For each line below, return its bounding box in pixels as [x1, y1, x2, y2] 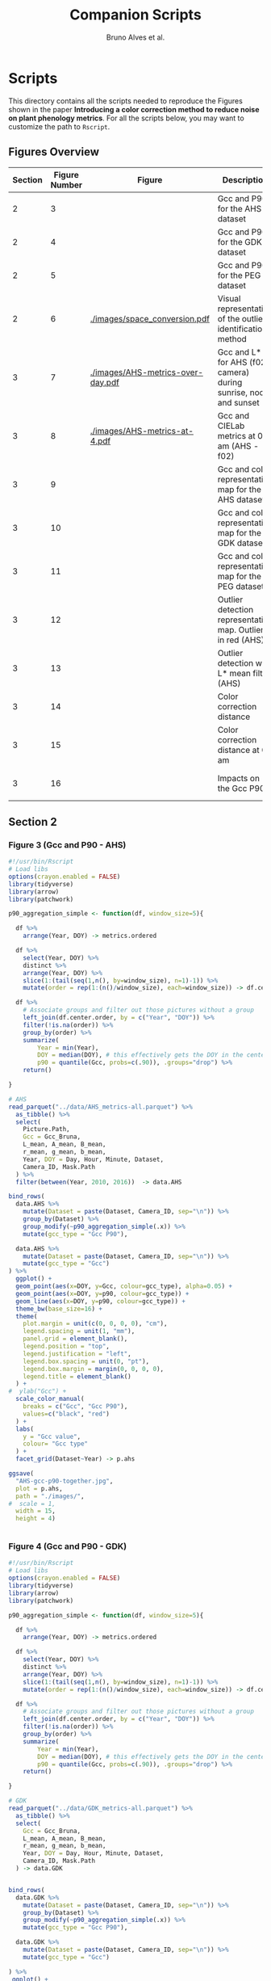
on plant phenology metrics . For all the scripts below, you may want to [8, 113, 244, 123]
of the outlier [217, 313, 266, 324]
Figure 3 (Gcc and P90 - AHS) [8, 839, 127, 850]
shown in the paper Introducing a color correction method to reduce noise [8, 104, 260, 114]
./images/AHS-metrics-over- [90, 366, 204, 377]
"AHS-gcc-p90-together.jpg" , [15, 1477, 114, 1485]
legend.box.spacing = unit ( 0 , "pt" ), [23, 1357, 150, 1365]
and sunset [217, 397, 260, 408]
